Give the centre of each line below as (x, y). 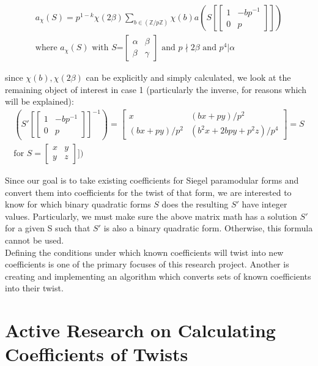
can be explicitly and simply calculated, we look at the (188, 77)
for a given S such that (48, 228)
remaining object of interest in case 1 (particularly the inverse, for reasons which (156, 89)
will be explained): (39, 101)
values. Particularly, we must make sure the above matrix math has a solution (151, 216)
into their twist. (34, 288)
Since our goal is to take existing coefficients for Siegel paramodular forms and (152, 180)
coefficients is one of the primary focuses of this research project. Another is (147, 264)
